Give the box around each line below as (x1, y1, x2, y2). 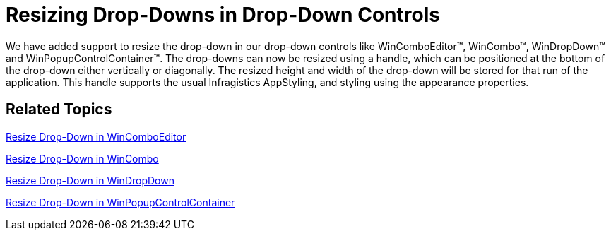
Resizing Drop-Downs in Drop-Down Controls (6, 3, 440, 27)
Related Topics (6, 100, 112, 119)
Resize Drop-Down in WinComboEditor (6, 130, 186, 143)
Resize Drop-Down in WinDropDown (6, 174, 174, 187)
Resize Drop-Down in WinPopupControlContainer (6, 196, 235, 208)
